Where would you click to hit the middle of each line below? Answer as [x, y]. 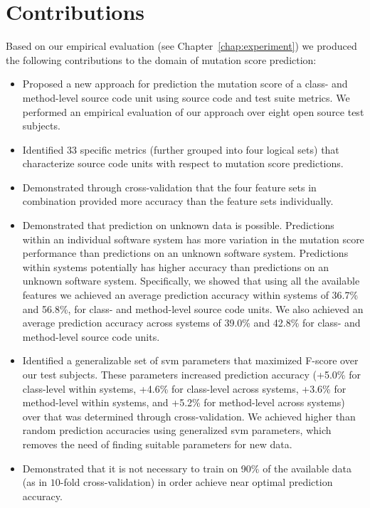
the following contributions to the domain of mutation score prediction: [161, 59]
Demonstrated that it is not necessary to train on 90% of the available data [187, 468]
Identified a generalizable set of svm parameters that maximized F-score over [190, 360]
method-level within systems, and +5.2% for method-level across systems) [184, 402]
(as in [35, 482]
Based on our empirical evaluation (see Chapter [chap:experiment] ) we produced [181, 46]
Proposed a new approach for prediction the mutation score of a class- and [185, 84]
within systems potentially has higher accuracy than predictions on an [176, 266]
